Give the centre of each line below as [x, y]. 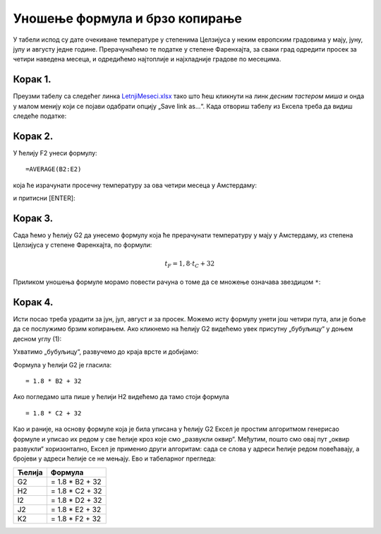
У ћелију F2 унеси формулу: [55, 153]
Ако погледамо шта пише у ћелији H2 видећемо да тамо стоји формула [121, 397]
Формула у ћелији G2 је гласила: [62, 364]
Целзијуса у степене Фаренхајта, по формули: [83, 245]
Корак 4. [33, 302]
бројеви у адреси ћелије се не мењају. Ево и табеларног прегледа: [115, 458]
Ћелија [30, 472]
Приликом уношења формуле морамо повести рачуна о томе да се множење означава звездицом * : [167, 282]
